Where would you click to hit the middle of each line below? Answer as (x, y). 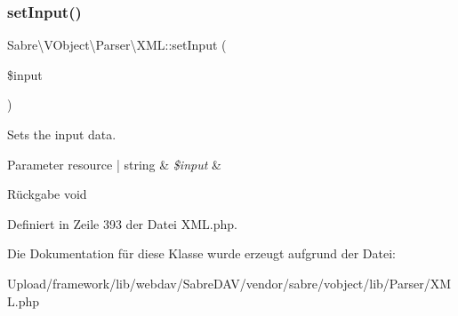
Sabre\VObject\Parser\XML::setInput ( (117, 45)
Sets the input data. (62, 134)
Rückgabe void (47, 194)
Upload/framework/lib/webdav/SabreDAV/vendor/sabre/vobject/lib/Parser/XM (229, 283)
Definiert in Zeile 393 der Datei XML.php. (122, 223)
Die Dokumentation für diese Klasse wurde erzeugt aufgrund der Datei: (201, 253)
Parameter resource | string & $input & (114, 164)
